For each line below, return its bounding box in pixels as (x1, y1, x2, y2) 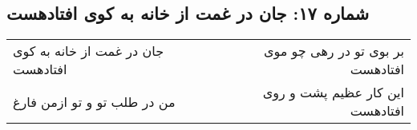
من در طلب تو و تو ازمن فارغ (13, 92, 176, 111)
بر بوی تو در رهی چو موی (263, 41, 404, 61)
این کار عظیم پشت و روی (262, 83, 404, 102)
